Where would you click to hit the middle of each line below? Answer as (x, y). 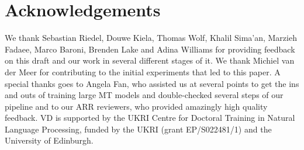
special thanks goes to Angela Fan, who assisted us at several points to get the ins (152, 83)
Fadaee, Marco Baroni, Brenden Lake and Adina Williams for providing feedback (150, 49)
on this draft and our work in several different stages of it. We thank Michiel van (150, 60)
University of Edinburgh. (49, 140)
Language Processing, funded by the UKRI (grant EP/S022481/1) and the (138, 129)
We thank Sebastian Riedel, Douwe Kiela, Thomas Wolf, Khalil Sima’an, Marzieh (151, 38)
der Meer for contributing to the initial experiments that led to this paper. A (143, 71)
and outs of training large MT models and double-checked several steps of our (144, 95)
